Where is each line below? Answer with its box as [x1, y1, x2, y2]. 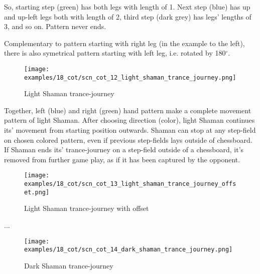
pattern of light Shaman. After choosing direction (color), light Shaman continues [4, 115, 255, 125]
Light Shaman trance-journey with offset [24, 203, 149, 213]
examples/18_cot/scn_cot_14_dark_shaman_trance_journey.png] [24, 246, 233, 253]
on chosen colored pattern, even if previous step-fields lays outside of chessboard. [4, 134, 252, 145]
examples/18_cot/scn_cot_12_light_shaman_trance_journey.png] [24, 74, 236, 81]
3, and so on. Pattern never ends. [4, 21, 106, 32]
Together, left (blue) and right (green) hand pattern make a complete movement [4, 105, 251, 115]
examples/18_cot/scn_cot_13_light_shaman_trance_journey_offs [24, 180, 236, 188]
